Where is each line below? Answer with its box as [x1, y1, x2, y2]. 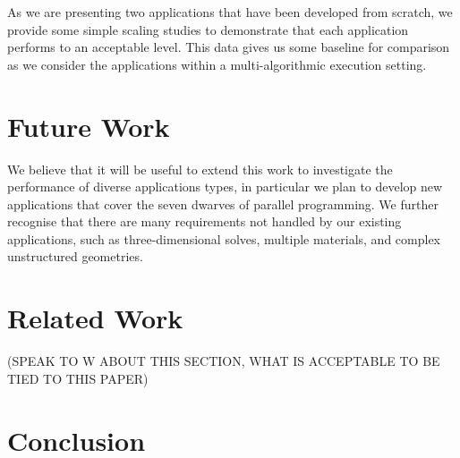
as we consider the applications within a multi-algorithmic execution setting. [7, 55, 427, 73]
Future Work [7, 107, 170, 144]
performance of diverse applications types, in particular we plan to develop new [7, 177, 443, 196]
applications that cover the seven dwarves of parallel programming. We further [7, 194, 439, 213]
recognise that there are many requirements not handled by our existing [7, 212, 402, 231]
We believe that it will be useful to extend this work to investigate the [7, 159, 393, 178]
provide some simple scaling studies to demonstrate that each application [7, 20, 409, 38]
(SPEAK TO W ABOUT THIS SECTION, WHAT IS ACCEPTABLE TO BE [7, 352, 440, 370]
